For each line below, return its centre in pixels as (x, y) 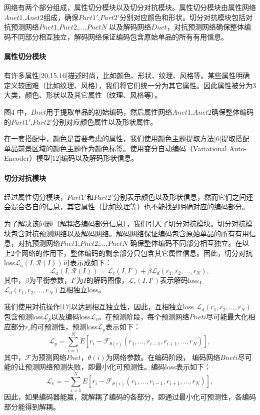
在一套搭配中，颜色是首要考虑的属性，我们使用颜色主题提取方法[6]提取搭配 (127, 138)
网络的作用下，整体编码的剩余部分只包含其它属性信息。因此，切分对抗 (137, 253)
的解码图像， (107, 280)
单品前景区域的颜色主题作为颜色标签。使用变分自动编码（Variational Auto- (125, 148)
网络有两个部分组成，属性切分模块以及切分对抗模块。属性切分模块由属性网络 (130, 7)
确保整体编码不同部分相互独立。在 (186, 243)
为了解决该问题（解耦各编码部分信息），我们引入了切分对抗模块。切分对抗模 (128, 223)
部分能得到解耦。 (32, 406)
